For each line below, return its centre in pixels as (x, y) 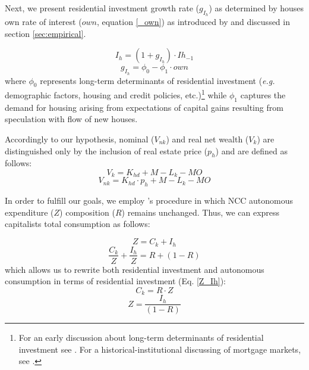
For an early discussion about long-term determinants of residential (141, 338)
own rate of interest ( (43, 22)
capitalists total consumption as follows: (78, 224)
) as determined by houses (256, 8)
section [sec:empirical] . (45, 33)
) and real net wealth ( (207, 139)
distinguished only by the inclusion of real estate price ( (106, 150)
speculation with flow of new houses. (71, 119)
